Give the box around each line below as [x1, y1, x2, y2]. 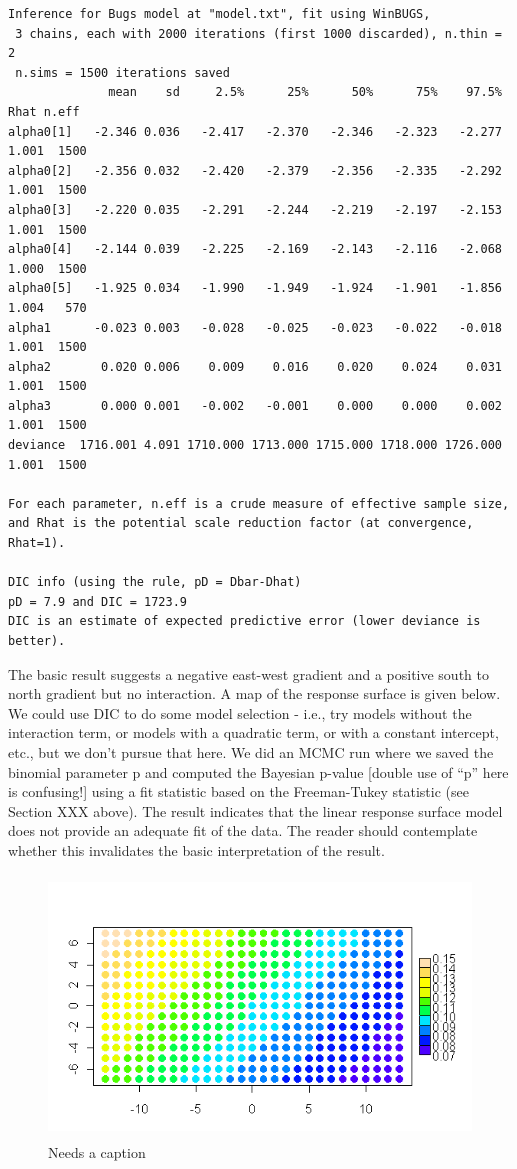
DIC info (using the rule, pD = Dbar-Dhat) [8, 575, 302, 590]
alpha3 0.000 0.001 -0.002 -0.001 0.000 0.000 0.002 [8, 398, 502, 413]
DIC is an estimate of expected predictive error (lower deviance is [8, 614, 481, 629]
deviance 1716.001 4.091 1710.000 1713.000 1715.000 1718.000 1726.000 [8, 438, 502, 453]
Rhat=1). [8, 536, 66, 551]
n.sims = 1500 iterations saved [15, 65, 230, 80]
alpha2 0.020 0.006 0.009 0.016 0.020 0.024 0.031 [8, 359, 502, 374]
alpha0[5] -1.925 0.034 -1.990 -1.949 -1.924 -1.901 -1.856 [8, 281, 502, 296]
